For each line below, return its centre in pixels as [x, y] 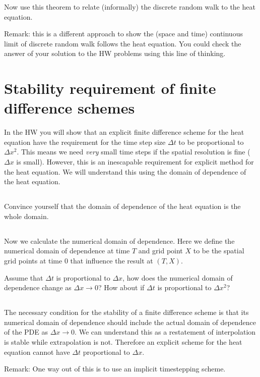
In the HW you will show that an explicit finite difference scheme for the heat [124, 132]
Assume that [24, 277]
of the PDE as [26, 332]
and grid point [160, 251]
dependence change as [38, 287]
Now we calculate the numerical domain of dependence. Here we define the [119, 240]
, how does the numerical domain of [178, 277]
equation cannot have [37, 352]
